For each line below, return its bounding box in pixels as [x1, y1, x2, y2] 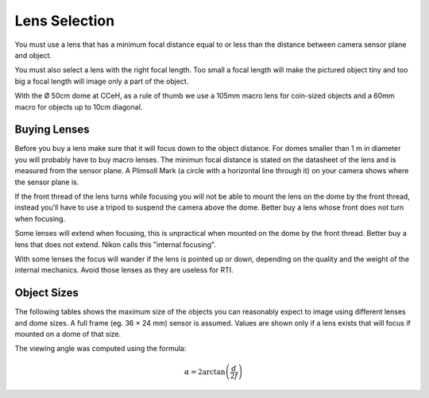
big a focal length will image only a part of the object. [14, 76, 189, 86]
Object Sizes [14, 286, 79, 299]
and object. [14, 50, 52, 60]
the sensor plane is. [14, 177, 79, 187]
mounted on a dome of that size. [14, 330, 122, 338]
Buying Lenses [14, 123, 91, 137]
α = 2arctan [184, 367, 226, 377]
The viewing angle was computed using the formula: [14, 344, 187, 354]
